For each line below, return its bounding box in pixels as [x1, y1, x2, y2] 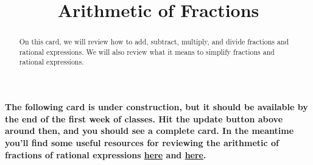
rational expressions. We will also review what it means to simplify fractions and [19, 46, 275, 57]
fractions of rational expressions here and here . [5, 148, 206, 161]
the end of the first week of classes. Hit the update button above [5, 112, 283, 125]
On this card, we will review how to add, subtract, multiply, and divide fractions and [19, 37, 289, 47]
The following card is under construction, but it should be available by [5, 100, 308, 113]
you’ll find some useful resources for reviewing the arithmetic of [5, 136, 280, 149]
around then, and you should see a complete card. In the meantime [5, 124, 294, 137]
